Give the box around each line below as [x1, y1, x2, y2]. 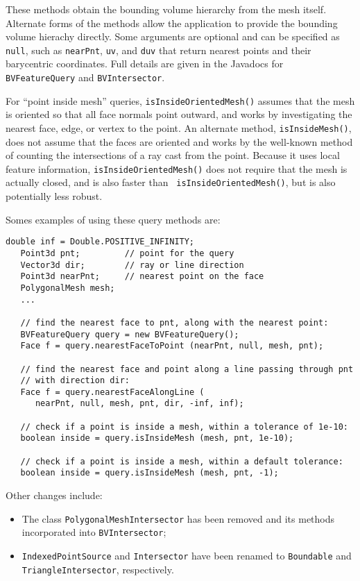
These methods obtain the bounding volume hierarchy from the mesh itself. [6, 2, 327, 16]
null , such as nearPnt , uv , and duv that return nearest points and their [6, 42, 311, 57]
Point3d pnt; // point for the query [20, 248, 234, 258]
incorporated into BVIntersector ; [22, 525, 166, 539]
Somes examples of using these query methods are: [6, 212, 221, 226]
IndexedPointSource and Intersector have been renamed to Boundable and [22, 548, 352, 562]
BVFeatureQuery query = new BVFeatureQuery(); [20, 329, 239, 339]
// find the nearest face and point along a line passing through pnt [20, 364, 354, 374]
